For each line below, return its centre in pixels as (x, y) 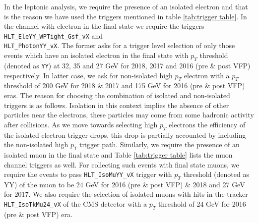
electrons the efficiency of (207, 124)
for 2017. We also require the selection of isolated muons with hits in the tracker (126, 194)
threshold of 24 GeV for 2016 (202, 204)
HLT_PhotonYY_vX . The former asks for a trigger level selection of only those (120, 45)
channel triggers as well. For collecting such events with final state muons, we (122, 164)
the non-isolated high (36, 144)
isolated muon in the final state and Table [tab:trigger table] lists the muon (118, 154)
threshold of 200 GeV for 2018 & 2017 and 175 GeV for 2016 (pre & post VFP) (125, 85)
